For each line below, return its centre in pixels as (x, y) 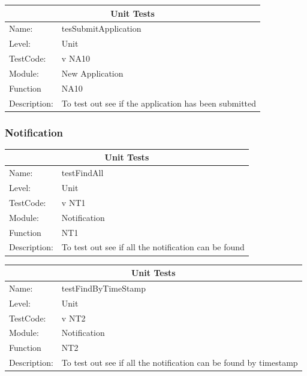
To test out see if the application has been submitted (159, 103)
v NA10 (76, 58)
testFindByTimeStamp (103, 288)
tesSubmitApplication (101, 28)
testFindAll (82, 173)
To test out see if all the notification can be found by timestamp (180, 363)
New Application (92, 73)
